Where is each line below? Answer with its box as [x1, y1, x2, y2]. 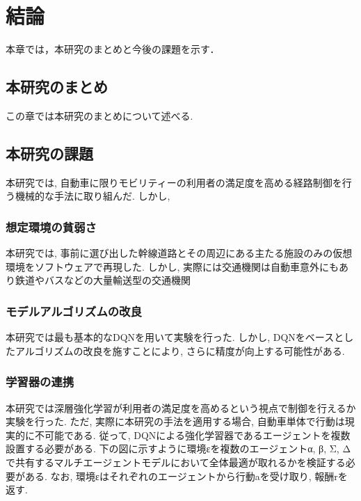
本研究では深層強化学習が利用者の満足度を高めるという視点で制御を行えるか [6, 400, 356, 415]
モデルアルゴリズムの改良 [6, 302, 142, 319]
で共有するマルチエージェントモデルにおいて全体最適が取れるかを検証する [6, 454, 346, 469]
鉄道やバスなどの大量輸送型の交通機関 [15, 273, 191, 287]
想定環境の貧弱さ [6, 218, 97, 235]
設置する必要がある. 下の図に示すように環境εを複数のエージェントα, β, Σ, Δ [6, 441, 351, 456]
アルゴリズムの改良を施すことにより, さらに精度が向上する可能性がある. [15, 343, 345, 358]
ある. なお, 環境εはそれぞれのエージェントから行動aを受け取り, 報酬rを [24, 468, 348, 483]
